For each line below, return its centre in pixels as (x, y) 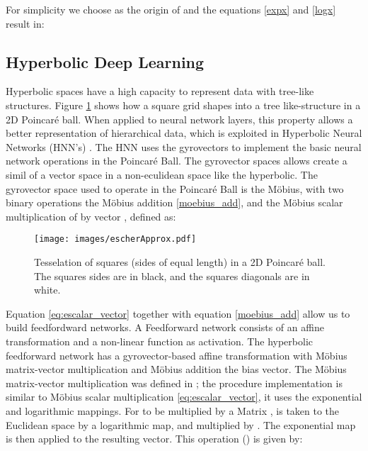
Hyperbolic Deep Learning (105, 61)
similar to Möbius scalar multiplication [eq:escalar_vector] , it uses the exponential (184, 397)
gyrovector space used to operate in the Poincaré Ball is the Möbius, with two (175, 188)
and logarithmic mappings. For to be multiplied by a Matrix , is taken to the (173, 410)
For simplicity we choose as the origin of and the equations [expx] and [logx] (171, 9)
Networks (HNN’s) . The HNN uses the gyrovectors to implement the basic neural (184, 146)
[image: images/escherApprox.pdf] (115, 239)
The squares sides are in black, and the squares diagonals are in (172, 275)
